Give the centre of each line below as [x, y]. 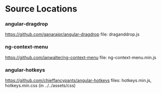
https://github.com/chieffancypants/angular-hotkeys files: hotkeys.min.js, [78, 80]
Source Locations [41, 9]
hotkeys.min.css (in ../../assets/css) [40, 86]
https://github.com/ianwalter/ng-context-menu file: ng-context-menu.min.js [81, 57]
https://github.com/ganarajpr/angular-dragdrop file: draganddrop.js [72, 34]
